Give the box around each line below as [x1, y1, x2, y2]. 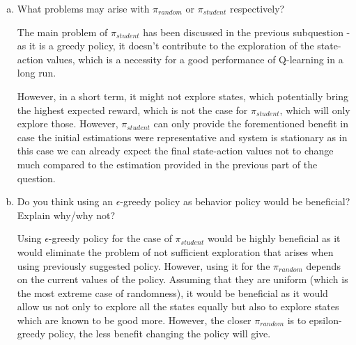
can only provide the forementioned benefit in [153, 116, 348, 131]
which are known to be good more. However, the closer [17, 312, 251, 327]
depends [306, 258, 341, 273]
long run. [17, 65, 56, 80]
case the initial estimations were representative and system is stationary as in [17, 129, 348, 144]
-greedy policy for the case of [48, 231, 172, 246]
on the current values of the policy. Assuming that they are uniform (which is [17, 272, 348, 287]
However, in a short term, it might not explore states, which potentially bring [17, 88, 349, 103]
